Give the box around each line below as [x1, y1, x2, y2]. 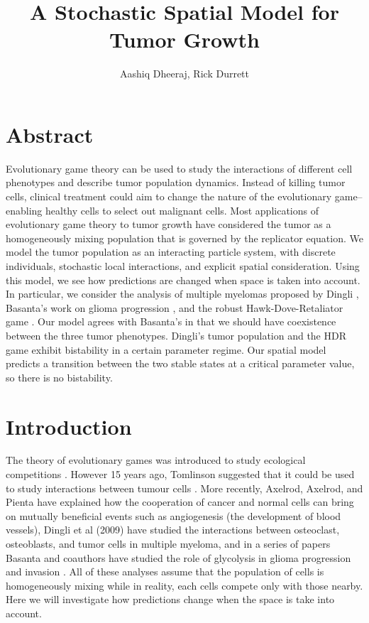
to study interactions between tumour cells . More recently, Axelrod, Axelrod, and [6, 480, 363, 495]
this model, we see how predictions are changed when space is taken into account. [6, 272, 360, 287]
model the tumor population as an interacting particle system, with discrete [6, 244, 336, 259]
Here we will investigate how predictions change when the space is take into [6, 592, 335, 607]
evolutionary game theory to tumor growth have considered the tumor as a [6, 217, 331, 232]
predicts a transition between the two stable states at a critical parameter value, [6, 356, 355, 371]
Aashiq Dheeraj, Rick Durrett [119, 66, 249, 81]
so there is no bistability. [6, 369, 113, 384]
